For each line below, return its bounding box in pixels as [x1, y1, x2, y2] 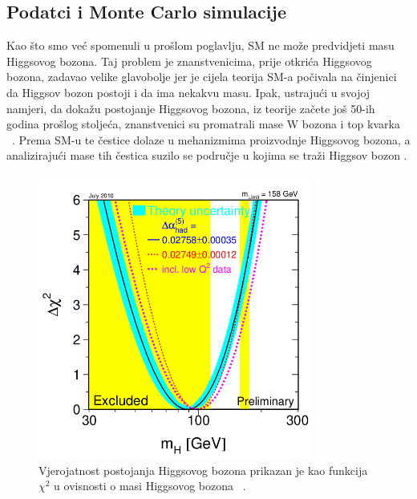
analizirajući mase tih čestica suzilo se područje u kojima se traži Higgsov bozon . [6, 147, 407, 164]
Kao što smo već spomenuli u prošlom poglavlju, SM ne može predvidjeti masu [6, 37, 395, 54]
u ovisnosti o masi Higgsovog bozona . [54, 477, 246, 494]
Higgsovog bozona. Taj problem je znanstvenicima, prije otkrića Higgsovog [6, 52, 372, 69]
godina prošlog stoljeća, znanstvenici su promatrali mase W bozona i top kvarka [6, 116, 400, 132]
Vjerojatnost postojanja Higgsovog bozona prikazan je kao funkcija [38, 461, 368, 478]
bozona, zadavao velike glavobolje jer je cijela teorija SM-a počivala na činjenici [6, 68, 397, 85]
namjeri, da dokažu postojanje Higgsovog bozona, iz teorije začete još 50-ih [6, 99, 375, 116]
